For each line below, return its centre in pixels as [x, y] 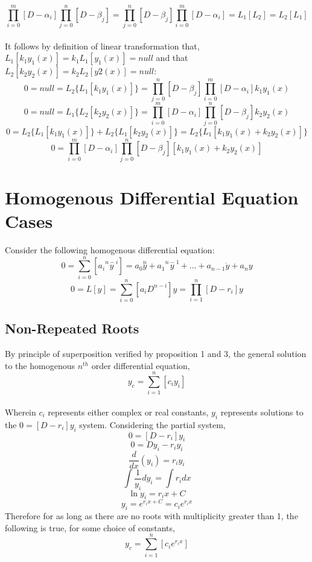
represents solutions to [262, 412]
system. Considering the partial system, [152, 424]
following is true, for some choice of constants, [90, 527]
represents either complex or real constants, [128, 412]
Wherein [21, 412]
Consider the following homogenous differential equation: [110, 250]
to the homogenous [40, 365]
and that [172, 58]
